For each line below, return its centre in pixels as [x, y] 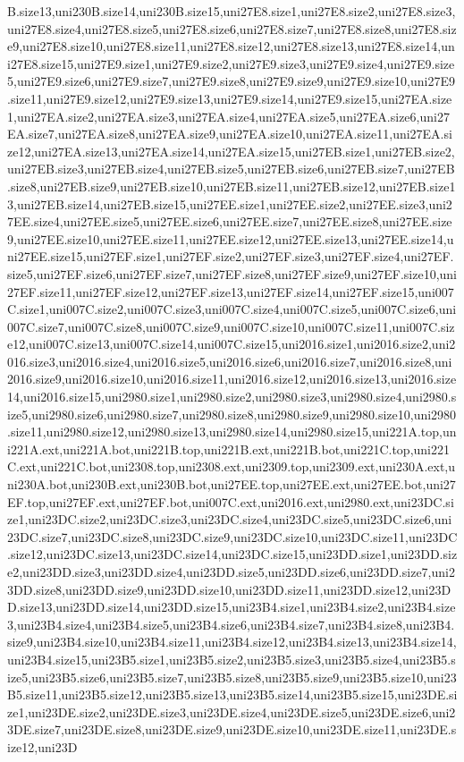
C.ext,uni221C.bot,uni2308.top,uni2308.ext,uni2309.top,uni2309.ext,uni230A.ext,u [232, 466]
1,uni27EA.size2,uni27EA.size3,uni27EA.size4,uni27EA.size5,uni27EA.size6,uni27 [228, 116]
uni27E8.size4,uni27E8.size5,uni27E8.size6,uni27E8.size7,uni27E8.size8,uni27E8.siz [232, 28]
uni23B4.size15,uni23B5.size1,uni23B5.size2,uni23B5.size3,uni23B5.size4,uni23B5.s [232, 659]
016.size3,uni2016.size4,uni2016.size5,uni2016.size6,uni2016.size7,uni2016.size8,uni [230, 361]
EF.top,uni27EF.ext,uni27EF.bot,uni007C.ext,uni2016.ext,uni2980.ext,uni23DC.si [231, 501]
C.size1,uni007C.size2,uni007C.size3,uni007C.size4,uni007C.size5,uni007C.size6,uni [232, 309]
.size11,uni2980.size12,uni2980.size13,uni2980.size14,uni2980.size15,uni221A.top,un [232, 432]
